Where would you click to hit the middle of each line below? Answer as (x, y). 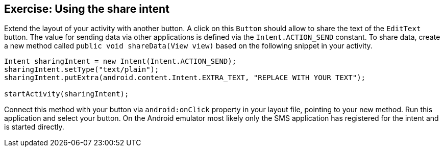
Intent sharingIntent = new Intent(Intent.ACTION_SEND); (120, 61)
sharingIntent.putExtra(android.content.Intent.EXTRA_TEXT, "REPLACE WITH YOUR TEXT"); (185, 78)
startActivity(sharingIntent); (67, 94)
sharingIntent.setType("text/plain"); (82, 70)
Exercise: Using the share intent (87, 9)
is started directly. (34, 127)
